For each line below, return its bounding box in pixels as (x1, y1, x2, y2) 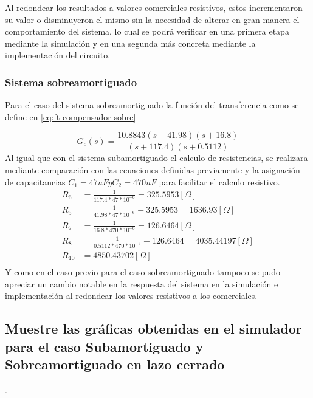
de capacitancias (5, 175, 66, 188)
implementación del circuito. (5, 49, 111, 61)
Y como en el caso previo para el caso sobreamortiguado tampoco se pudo (5, 265, 281, 278)
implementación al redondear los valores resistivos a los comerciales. (5, 289, 258, 302)
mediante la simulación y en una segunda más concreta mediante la (5, 36, 256, 49)
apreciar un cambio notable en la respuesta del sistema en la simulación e (5, 277, 278, 290)
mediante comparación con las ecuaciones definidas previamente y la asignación (5, 163, 300, 176)
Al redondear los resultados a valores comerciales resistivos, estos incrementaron (5, 1, 303, 13)
